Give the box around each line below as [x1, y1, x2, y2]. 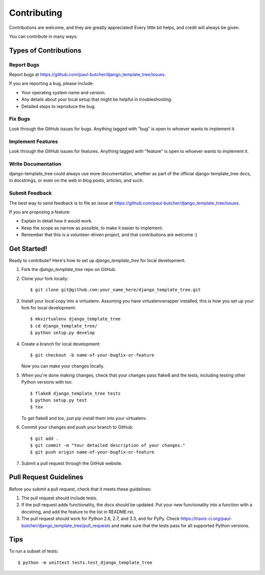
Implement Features [9, 138, 58, 145]
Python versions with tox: [21, 379, 73, 385]
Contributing [9, 7, 62, 18]
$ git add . [30, 436, 59, 441]
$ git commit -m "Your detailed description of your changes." [30, 442, 185, 448]
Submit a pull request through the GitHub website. [21, 460, 123, 466]
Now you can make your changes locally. [21, 363, 105, 369]
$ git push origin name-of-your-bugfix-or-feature [30, 449, 155, 455]
